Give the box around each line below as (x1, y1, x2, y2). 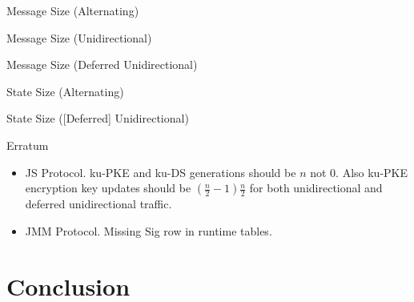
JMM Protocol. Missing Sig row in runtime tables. (25, 222, 272, 239)
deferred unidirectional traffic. (25, 195, 172, 212)
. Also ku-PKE (336, 163, 408, 180)
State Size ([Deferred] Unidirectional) (6, 110, 189, 127)
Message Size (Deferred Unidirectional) (6, 56, 198, 73)
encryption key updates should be (25, 179, 191, 196)
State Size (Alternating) (6, 83, 124, 99)
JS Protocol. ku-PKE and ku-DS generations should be (25, 163, 296, 180)
